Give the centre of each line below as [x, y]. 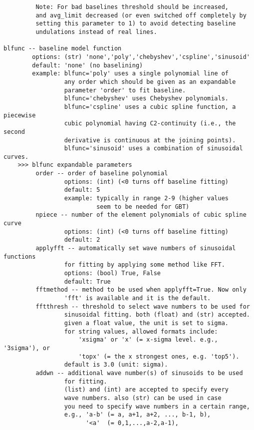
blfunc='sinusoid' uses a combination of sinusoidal [153, 149]
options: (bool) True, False [112, 273]
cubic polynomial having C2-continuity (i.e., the [150, 124]
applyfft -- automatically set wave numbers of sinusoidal [136, 248]
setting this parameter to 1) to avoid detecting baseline [136, 24]
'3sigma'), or [27, 348]
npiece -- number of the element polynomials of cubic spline [141, 215]
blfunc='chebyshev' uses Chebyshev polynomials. [146, 99]
